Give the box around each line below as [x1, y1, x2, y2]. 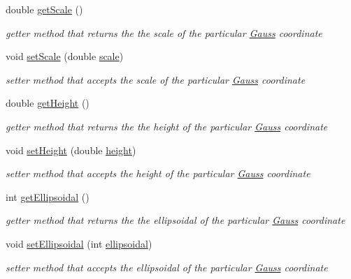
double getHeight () [6, 96, 89, 110]
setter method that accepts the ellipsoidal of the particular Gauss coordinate [6, 259, 328, 274]
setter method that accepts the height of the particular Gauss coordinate [6, 166, 310, 181]
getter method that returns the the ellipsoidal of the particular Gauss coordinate [6, 213, 345, 227]
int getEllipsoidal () [6, 189, 89, 204]
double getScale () [6, 2, 83, 16]
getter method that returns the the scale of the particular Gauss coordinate [6, 25, 322, 40]
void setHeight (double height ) [6, 142, 136, 157]
